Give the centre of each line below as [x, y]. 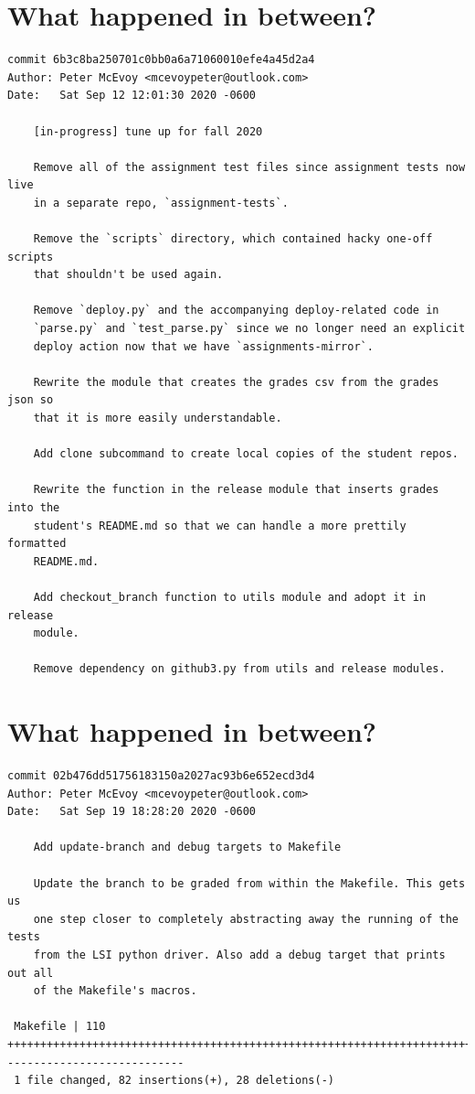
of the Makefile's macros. [115, 991]
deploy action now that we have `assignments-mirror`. [203, 346]
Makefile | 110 [60, 1027]
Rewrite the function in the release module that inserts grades [236, 490]
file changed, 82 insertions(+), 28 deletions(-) [180, 1081]
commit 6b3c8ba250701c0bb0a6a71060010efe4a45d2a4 [161, 60]
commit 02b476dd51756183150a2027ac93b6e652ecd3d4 [161, 776]
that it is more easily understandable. [158, 418]
